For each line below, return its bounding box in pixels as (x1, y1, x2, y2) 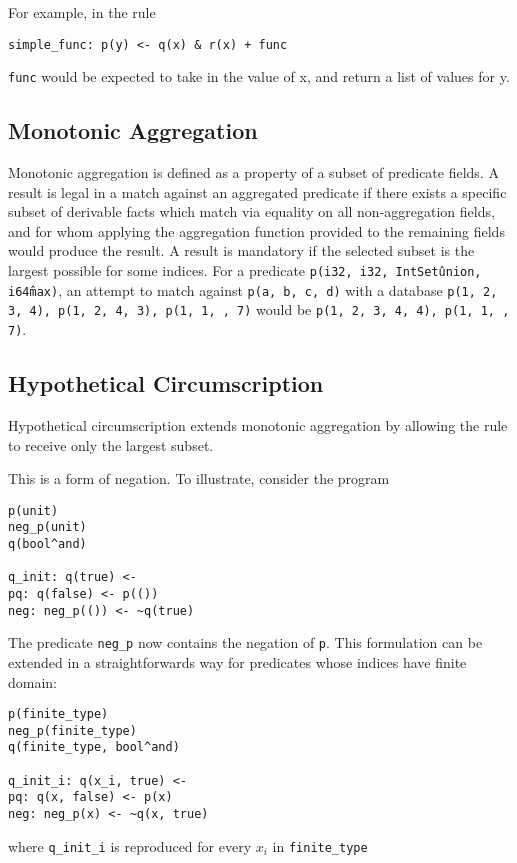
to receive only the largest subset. (8, 434, 214, 455)
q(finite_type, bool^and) (8, 740, 180, 755)
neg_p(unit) (8, 520, 87, 535)
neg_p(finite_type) (8, 723, 137, 738)
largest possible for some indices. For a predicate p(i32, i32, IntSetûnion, (8, 260, 482, 281)
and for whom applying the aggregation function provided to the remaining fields (8, 220, 505, 241)
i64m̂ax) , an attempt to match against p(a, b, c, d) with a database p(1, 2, (8, 279, 498, 300)
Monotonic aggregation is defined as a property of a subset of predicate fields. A (8, 162, 499, 183)
